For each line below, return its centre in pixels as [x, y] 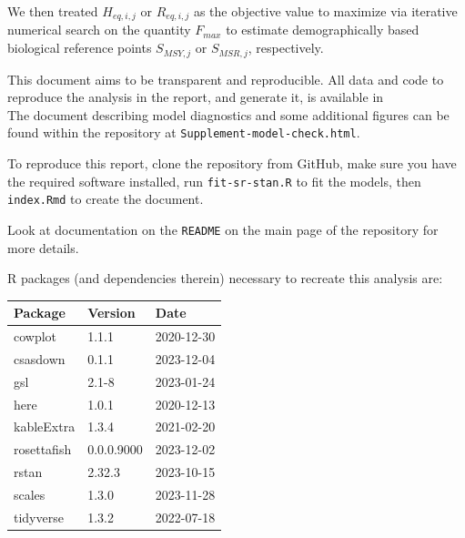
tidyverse [39, 517]
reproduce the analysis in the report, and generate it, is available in [196, 97]
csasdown [40, 358]
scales [30, 494]
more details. [43, 247]
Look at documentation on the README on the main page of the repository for [223, 229]
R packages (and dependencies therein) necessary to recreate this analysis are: [225, 278]
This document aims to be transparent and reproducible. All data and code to [226, 79]
